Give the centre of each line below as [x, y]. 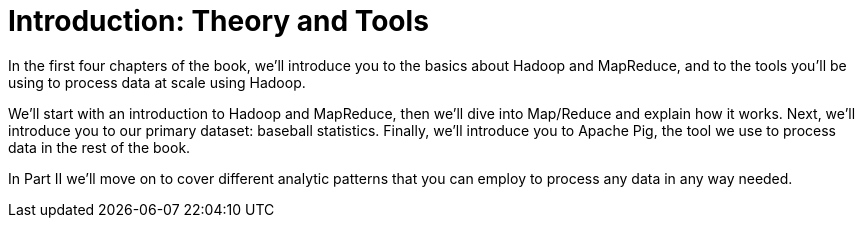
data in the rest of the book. [99, 147]
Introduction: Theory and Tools [218, 21]
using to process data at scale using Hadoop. [157, 82]
